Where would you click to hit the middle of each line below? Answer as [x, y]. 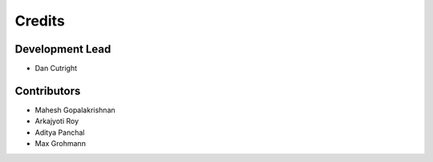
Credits [40, 21]
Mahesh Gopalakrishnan [75, 110]
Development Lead [63, 49]
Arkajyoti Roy [57, 121]
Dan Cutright [56, 69]
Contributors [48, 91]
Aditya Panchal [60, 132]
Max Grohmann [60, 144]
